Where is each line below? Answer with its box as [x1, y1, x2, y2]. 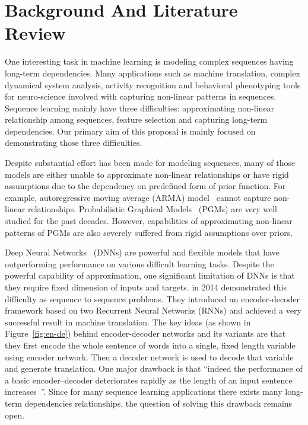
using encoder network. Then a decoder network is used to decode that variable [5, 350, 294, 363]
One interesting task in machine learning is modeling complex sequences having [5, 55, 294, 68]
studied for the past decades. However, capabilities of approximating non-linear [5, 215, 293, 227]
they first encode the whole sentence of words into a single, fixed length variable [5, 338, 296, 351]
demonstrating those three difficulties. [5, 136, 142, 149]
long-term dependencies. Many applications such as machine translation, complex [5, 66, 300, 79]
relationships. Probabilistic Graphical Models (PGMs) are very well [27, 203, 277, 215]
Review [5, 21, 66, 45]
